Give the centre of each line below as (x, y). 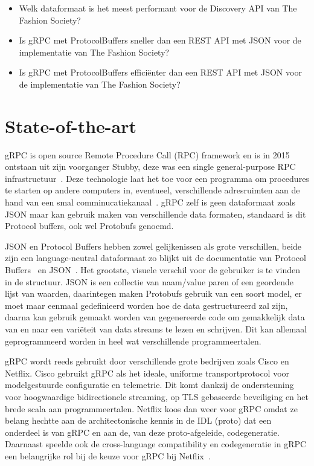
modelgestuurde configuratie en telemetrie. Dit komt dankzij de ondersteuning (149, 385)
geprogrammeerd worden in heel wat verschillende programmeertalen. (133, 341)
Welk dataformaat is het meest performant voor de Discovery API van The (158, 8)
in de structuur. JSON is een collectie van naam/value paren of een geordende (149, 281)
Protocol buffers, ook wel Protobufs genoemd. (89, 226)
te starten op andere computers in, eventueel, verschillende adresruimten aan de (152, 190)
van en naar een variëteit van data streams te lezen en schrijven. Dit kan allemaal (156, 329)
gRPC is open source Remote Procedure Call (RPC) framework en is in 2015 (147, 154)
